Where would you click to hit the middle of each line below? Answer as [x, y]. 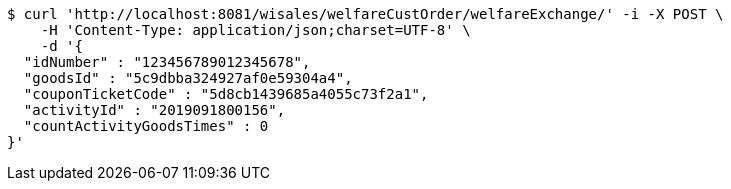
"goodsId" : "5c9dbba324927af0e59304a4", [188, 78]
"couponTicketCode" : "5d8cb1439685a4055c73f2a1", [226, 94]
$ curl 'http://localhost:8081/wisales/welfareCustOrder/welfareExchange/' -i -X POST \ [365, 14]
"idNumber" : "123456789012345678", [167, 62]
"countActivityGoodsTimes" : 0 [146, 126]
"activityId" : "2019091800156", [154, 110]
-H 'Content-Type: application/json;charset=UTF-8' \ [255, 30]
